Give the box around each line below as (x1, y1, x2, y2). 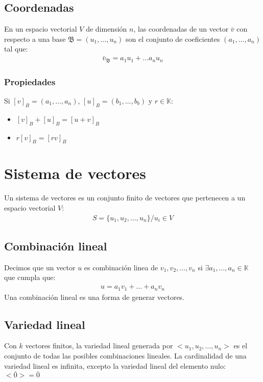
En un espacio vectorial (4, 23, 77, 34)
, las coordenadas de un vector (133, 23, 229, 34)
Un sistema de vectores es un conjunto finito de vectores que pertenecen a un (4, 192, 246, 203)
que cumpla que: (4, 272, 56, 283)
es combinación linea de (84, 262, 158, 272)
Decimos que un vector (4, 262, 76, 272)
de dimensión (86, 23, 127, 34)
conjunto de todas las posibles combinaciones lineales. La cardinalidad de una (4, 350, 247, 361)
